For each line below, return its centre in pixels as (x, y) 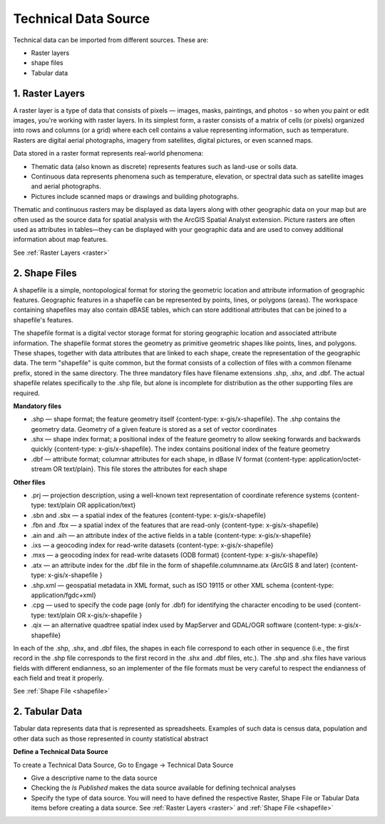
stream (41, 469)
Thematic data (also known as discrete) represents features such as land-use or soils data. (165, 166)
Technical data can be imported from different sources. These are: (111, 40)
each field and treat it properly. (58, 678)
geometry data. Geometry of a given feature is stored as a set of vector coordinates (154, 429)
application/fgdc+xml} (63, 595)
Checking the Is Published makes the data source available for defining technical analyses (163, 788)
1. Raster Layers (49, 93)
